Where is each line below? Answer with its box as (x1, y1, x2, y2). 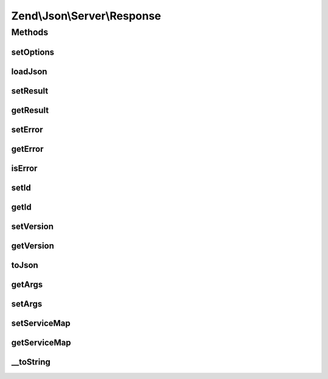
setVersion (11, 221, 54, 231)
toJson (11, 260, 39, 270)
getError (11, 143, 44, 154)
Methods (11, 27, 49, 38)
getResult (11, 105, 49, 115)
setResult (11, 86, 49, 96)
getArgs (11, 279, 43, 290)
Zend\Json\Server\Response (11, 9, 162, 22)
